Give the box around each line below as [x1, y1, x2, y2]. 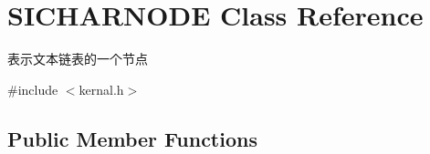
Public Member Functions [7, 124, 257, 152]
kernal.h [79, 79, 124, 98]
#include [7, 79, 58, 98]
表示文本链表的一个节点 [7, 49, 148, 68]
